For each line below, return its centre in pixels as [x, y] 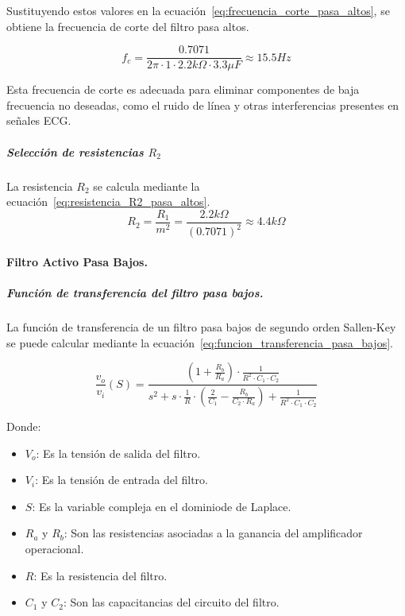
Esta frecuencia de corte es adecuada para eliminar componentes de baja [183, 89]
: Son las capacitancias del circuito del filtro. [171, 602]
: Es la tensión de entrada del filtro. [121, 480]
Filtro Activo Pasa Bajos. [77, 261]
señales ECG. [39, 120]
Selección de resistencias [75, 151]
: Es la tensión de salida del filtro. [118, 453]
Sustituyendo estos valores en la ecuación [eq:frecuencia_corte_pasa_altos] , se [198, 10]
